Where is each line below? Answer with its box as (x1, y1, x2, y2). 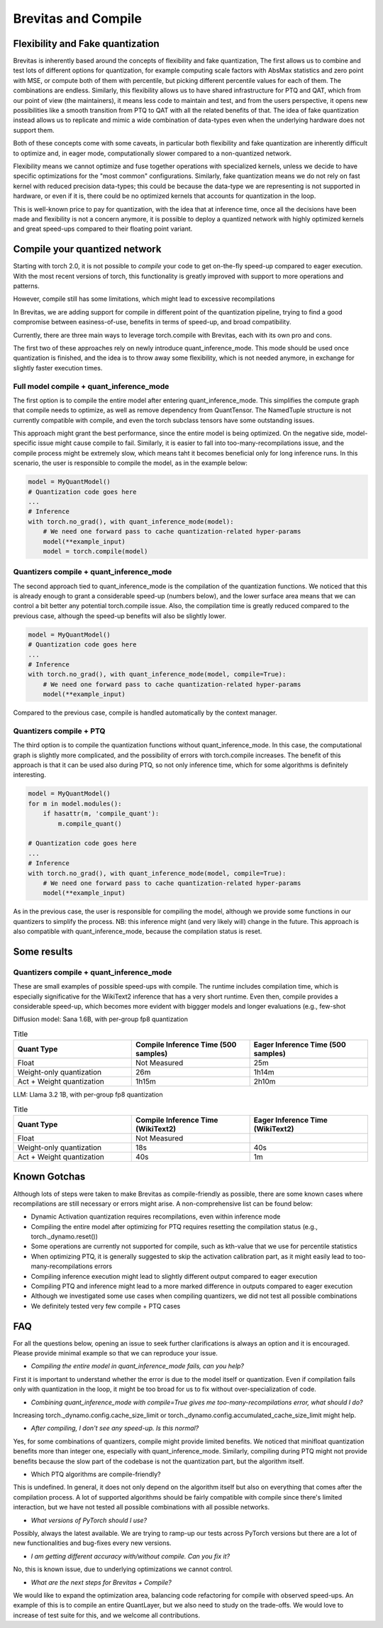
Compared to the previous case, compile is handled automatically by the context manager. (13, 708, 277, 717)
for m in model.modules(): (28, 799, 122, 808)
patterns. (13, 282, 40, 290)
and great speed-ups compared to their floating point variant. (13, 224, 193, 233)
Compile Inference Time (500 (135, 1040, 237, 1050)
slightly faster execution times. (13, 363, 103, 372)
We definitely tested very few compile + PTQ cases (30, 1302, 181, 1310)
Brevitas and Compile (13, 11, 142, 26)
